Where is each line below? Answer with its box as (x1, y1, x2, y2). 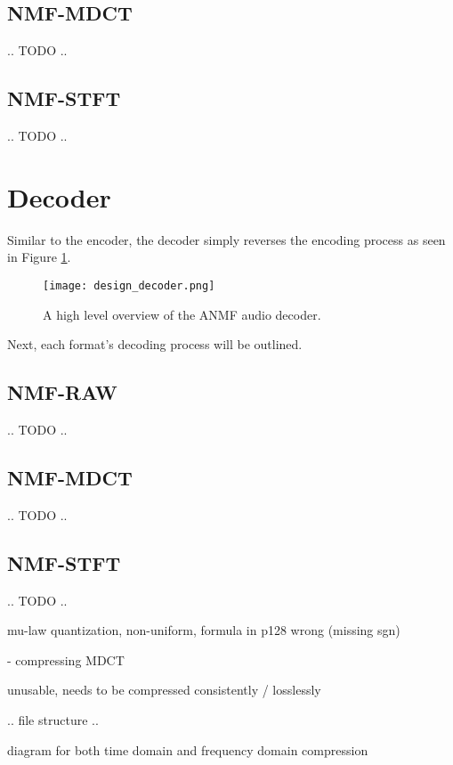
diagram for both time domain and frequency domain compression (7, 740, 368, 759)
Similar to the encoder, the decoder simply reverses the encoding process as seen (7, 230, 446, 248)
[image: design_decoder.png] (43, 279, 215, 292)
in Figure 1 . (7, 248, 71, 266)
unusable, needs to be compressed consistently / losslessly (7, 680, 321, 699)
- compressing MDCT (7, 650, 125, 669)
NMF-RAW (7, 378, 117, 406)
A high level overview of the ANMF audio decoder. (43, 305, 321, 323)
